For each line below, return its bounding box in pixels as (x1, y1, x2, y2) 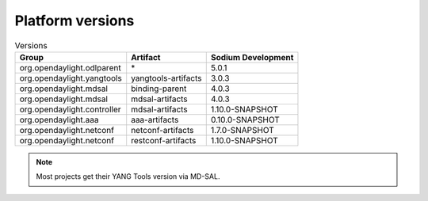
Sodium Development (210, 51, 294, 63)
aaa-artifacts (131, 114, 179, 125)
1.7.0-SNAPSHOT (210, 124, 275, 135)
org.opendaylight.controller (19, 104, 122, 115)
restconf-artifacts (131, 135, 197, 146)
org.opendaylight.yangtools (19, 72, 122, 83)
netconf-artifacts (131, 124, 194, 135)
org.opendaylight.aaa (19, 114, 99, 125)
